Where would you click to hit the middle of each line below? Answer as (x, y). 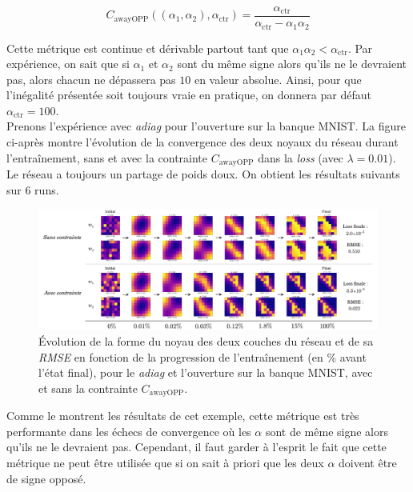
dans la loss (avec (301, 157)
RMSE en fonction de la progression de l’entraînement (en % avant (202, 356)
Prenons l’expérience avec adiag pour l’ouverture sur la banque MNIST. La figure (206, 126)
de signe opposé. (46, 478)
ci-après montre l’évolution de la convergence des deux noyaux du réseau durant (202, 142)
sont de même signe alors (327, 431)
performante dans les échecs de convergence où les (129, 431)
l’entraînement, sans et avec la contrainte (107, 157)
